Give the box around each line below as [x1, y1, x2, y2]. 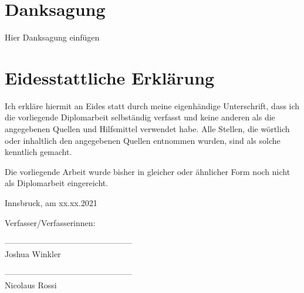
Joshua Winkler [5, 247, 61, 260]
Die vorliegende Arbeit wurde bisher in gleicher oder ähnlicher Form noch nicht [5, 165, 291, 177]
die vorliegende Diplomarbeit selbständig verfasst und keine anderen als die [5, 111, 275, 123]
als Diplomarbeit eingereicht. [5, 177, 109, 189]
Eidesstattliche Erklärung [5, 65, 215, 89]
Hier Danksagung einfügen [5, 31, 100, 43]
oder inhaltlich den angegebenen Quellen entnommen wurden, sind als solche [5, 134, 281, 146]
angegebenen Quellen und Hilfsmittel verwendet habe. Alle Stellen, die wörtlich [5, 123, 290, 135]
